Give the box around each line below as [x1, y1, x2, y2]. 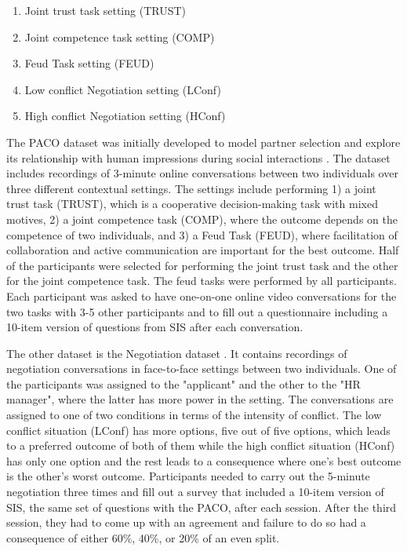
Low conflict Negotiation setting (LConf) [24, 81, 221, 97]
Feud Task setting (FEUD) [24, 55, 154, 71]
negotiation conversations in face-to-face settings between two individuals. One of [6, 360, 397, 377]
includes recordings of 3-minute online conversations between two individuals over [6, 165, 398, 181]
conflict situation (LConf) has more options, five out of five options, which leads [6, 421, 391, 438]
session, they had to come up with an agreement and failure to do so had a [6, 514, 366, 531]
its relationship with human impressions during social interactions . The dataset [6, 149, 391, 166]
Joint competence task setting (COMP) [24, 28, 215, 45]
